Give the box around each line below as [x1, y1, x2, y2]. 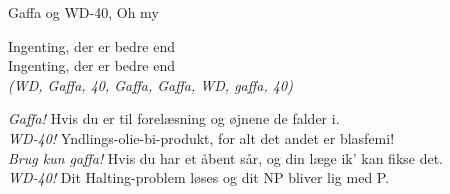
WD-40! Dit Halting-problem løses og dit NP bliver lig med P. [8, 167, 390, 188]
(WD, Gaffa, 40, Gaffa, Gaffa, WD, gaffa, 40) [8, 74, 293, 95]
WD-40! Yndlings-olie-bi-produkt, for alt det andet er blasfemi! [8, 127, 395, 148]
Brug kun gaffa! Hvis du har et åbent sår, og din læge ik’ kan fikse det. [8, 147, 444, 168]
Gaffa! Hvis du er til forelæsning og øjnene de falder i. [8, 108, 340, 129]
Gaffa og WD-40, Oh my [8, 2, 159, 22]
